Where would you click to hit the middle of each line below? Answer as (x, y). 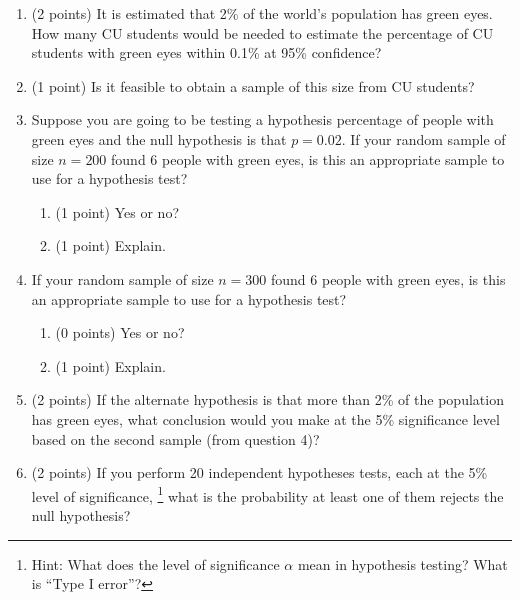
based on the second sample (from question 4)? (175, 438)
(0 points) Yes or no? (120, 332)
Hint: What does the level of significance (155, 563)
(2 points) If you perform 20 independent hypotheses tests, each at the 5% (259, 472)
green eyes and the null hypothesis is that (159, 138)
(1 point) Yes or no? (117, 211)
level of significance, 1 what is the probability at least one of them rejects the (267, 494)
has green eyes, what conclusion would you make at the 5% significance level (265, 418)
